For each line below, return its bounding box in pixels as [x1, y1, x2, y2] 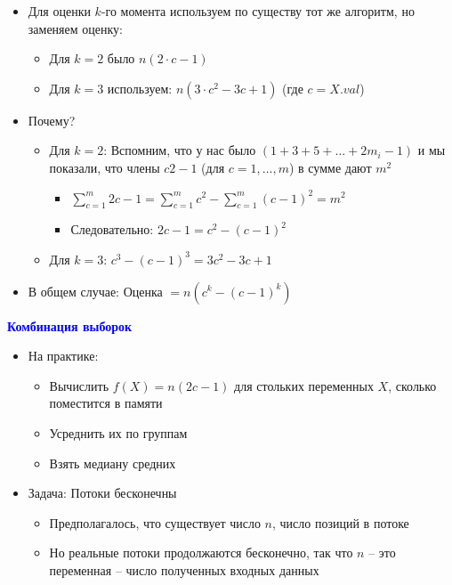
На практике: [28, 346, 99, 365]
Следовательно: [70, 220, 154, 239]
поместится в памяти [49, 394, 163, 412]
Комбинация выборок [7, 316, 133, 335]
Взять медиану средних [49, 453, 176, 472]
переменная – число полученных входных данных [49, 560, 319, 579]
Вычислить [49, 376, 109, 394]
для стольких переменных [234, 376, 374, 394]
